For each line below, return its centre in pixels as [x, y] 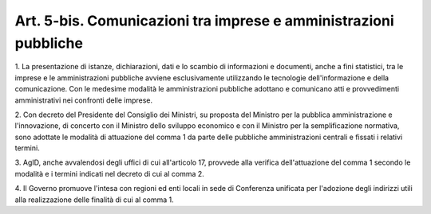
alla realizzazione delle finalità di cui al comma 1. [95, 200]
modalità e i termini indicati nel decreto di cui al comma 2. [110, 173]
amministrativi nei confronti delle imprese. [84, 100]
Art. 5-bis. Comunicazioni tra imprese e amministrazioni [204, 21]
